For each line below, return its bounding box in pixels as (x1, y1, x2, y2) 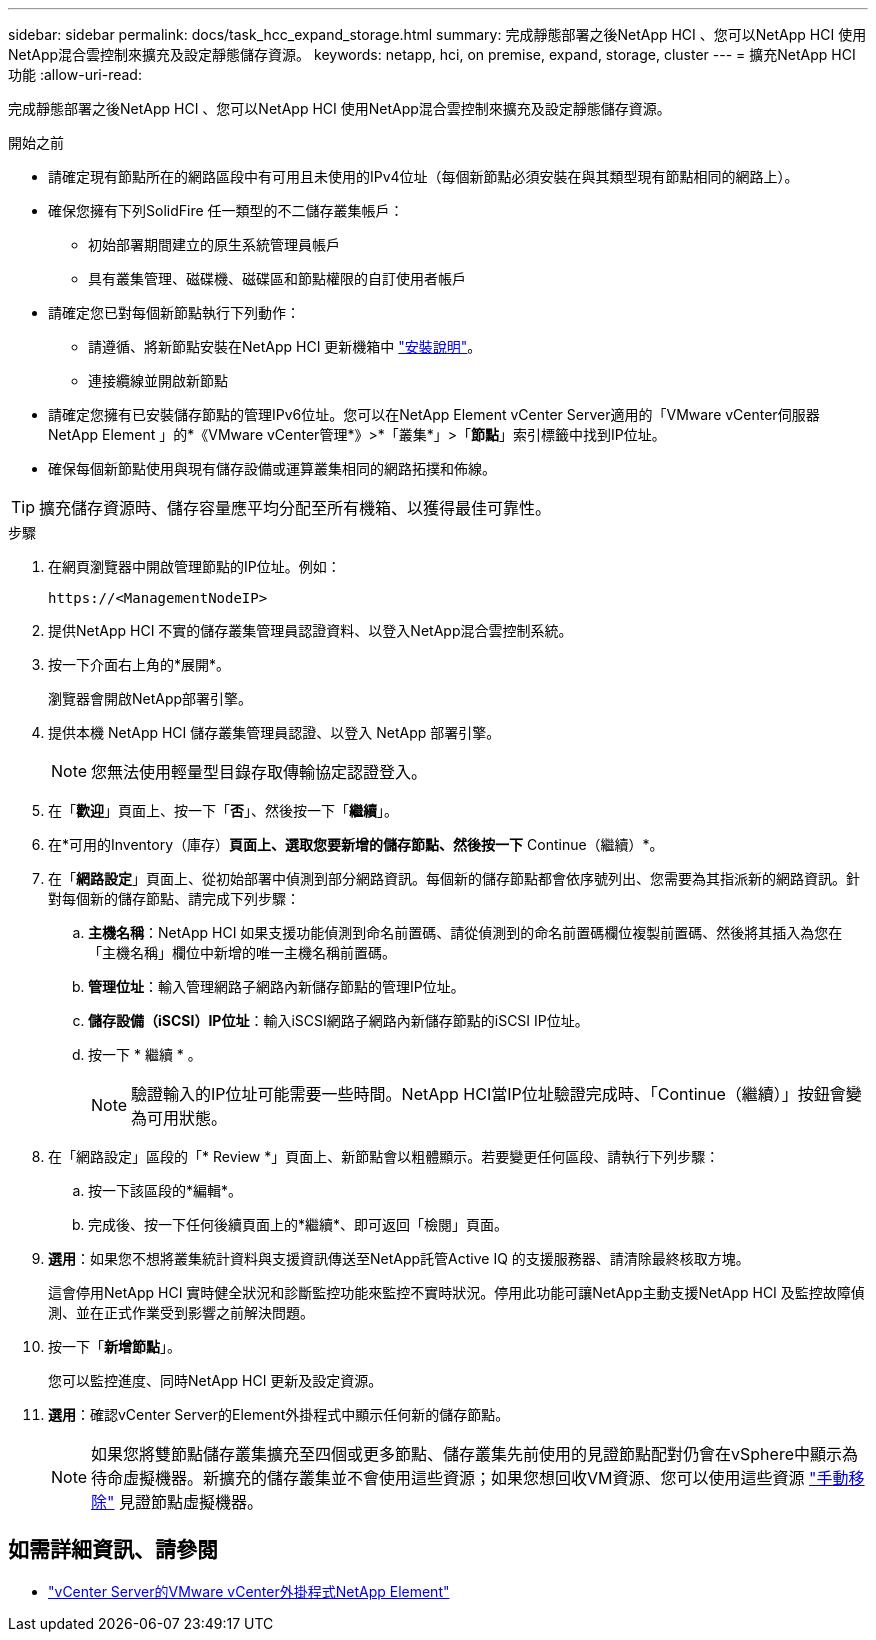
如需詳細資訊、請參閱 (8, 1537, 218, 1563)
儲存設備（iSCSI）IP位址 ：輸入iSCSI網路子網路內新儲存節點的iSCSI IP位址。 (88, 1012, 589, 1029)
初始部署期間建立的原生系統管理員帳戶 (88, 236, 340, 253)
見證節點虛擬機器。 (119, 1492, 264, 1512)
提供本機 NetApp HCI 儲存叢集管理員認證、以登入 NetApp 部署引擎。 (48, 724, 501, 741)
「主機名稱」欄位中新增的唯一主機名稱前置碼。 (88, 944, 396, 961)
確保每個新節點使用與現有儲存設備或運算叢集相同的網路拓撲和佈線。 (48, 460, 496, 477)
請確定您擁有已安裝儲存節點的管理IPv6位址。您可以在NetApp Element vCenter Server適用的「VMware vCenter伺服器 (48, 406, 820, 423)
